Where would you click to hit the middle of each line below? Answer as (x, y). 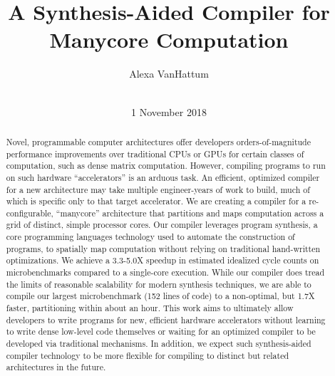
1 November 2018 (169, 111)
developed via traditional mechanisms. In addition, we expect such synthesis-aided (159, 344)
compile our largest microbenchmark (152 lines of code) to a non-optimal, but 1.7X (160, 296)
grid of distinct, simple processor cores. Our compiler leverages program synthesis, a (162, 225)
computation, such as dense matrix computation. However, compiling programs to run (166, 166)
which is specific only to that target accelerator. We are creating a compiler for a (156, 201)
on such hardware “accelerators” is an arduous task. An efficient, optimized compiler (163, 177)
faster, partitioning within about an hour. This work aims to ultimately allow (150, 308)
